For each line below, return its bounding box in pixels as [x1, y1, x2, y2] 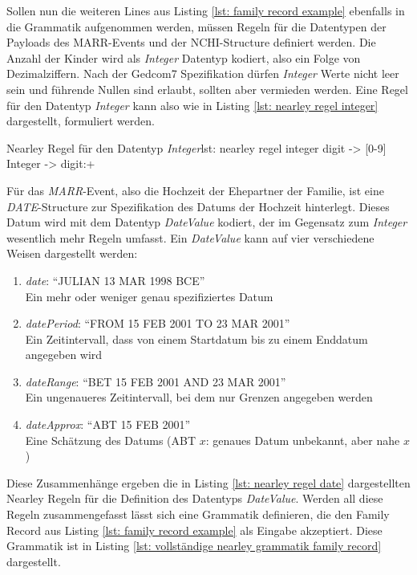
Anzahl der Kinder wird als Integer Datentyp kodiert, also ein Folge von [6, 49, 361, 66]
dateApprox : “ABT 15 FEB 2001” [25, 416, 191, 433]
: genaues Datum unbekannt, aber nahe [205, 431, 400, 448]
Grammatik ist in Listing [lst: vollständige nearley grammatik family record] [6, 537, 382, 554]
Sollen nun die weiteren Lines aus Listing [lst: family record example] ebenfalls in [6, 2, 405, 18]
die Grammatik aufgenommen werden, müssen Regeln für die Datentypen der [6, 18, 387, 35]
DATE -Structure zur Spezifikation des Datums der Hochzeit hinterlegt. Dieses [6, 198, 390, 214]
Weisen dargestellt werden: [6, 245, 138, 262]
